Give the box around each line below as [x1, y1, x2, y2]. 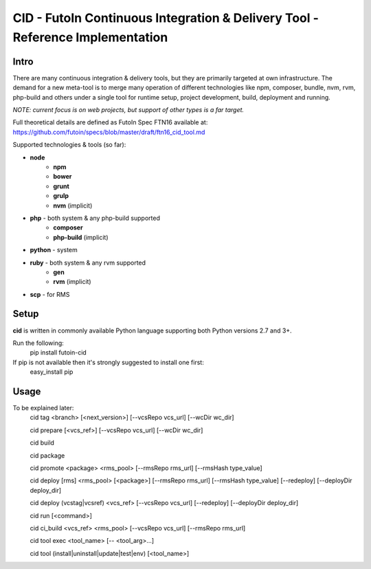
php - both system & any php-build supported [30, 214, 161, 222]
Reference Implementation [12, 30, 168, 45]
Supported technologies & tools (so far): [12, 141, 126, 149]
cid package [30, 451, 65, 460]
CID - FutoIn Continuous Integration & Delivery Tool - [12, 10, 319, 25]
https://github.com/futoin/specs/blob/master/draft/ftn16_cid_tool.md [12, 128, 205, 136]
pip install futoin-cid [30, 348, 87, 357]
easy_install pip [30, 368, 74, 376]
